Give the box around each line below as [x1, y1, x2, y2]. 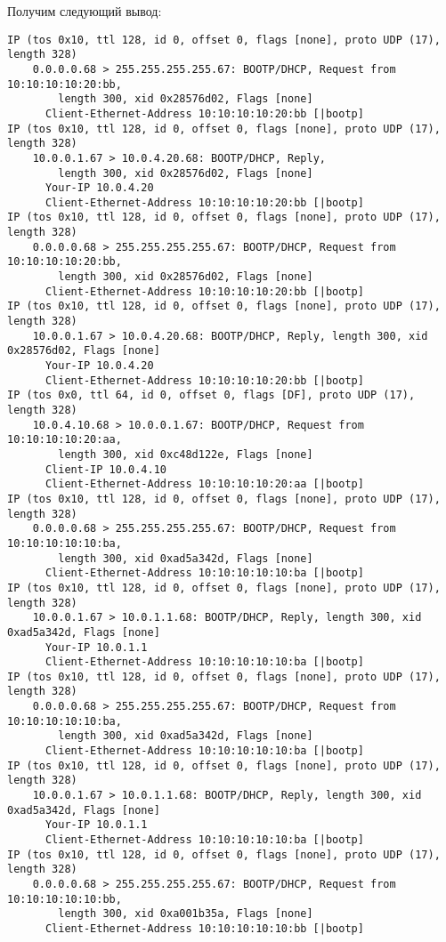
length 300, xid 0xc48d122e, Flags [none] [58, 447, 313, 461]
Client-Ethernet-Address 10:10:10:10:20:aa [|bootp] [45, 478, 364, 491]
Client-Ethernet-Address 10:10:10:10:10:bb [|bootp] [45, 922, 364, 935]
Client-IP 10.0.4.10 [45, 463, 166, 476]
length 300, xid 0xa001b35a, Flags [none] [58, 907, 313, 921]
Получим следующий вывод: [7, 2, 162, 20]
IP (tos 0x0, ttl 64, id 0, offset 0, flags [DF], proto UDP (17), [7, 389, 416, 402]
